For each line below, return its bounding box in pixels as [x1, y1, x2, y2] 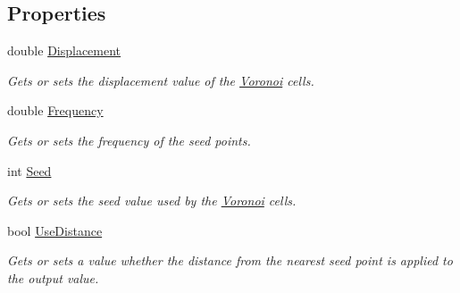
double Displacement [7, 41, 121, 60]
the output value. [7, 268, 99, 287]
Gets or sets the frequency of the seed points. [7, 130, 251, 149]
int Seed [7, 161, 52, 180]
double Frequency [7, 101, 104, 120]
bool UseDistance [7, 221, 103, 239]
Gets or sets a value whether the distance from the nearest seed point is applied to [7, 251, 453, 270]
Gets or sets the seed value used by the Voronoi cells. [7, 191, 297, 210]
